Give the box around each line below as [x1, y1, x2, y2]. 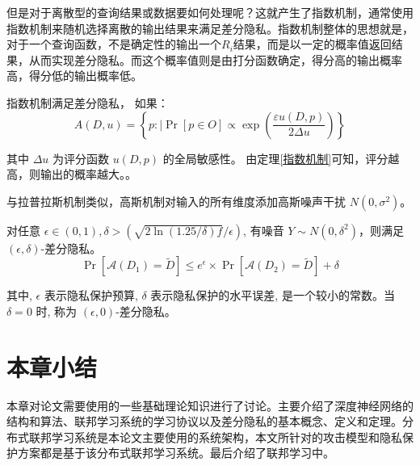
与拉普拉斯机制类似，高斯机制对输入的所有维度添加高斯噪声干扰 [6, 192, 346, 209]
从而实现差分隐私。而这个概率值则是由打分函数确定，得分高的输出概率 [28, 51, 402, 68]
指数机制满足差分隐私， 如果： [6, 94, 169, 111]
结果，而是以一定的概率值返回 [233, 36, 392, 52]
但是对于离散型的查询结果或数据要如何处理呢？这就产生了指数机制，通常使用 [6, 4, 414, 20]
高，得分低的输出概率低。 [6, 67, 142, 84]
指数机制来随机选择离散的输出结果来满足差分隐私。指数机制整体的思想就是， [6, 19, 414, 36]
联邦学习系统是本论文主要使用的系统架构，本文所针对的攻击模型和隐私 [28, 428, 402, 445]
